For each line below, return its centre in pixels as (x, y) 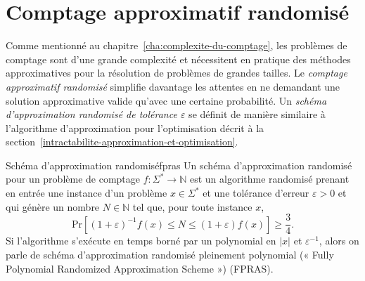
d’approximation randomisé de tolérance (91, 114)
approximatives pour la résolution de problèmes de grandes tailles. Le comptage (177, 73)
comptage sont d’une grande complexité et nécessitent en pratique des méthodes (178, 59)
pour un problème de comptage (73, 179)
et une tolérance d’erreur (256, 193)
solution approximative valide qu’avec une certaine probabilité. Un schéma (166, 100)
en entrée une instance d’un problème (87, 193)
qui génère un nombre (53, 206)
